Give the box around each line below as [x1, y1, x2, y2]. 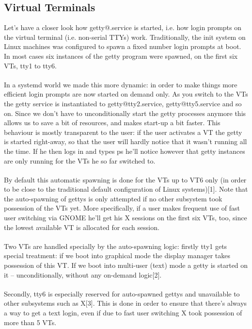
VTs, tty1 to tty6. [4, 60, 57, 70]
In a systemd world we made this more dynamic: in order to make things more [4, 79, 237, 89]
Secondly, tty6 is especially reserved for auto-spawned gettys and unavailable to [4, 288, 240, 298]
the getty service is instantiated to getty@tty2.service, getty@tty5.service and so [4, 98, 242, 108]
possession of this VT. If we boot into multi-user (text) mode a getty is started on [4, 260, 248, 270]
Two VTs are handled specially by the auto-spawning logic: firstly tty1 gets [4, 241, 227, 251]
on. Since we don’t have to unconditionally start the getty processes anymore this [4, 108, 246, 118]
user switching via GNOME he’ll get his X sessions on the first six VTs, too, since [4, 213, 247, 223]
